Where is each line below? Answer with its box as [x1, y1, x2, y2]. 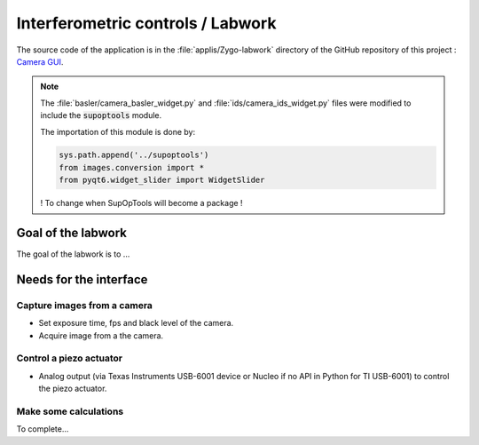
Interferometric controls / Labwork [16, 13, 277, 33]
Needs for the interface [16, 272, 148, 287]
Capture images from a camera [16, 298, 153, 311]
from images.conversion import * [59, 163, 204, 172]
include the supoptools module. [40, 110, 162, 121]
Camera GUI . [16, 56, 64, 67]
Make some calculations [16, 405, 124, 417]
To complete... [16, 424, 69, 434]
